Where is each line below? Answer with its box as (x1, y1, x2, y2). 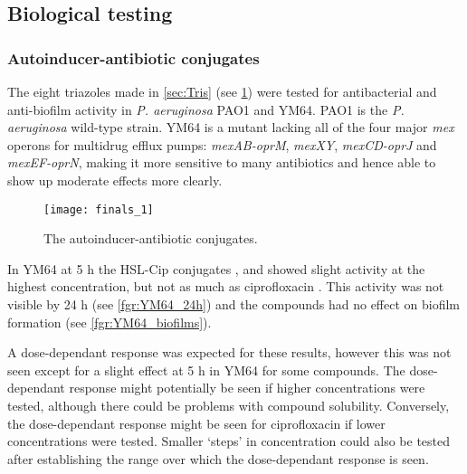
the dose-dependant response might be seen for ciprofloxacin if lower (7, 413, 386, 432)
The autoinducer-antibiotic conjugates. (43, 229, 258, 248)
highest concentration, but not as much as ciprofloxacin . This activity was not (7, 277, 444, 296)
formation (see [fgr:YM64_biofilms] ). (7, 312, 212, 331)
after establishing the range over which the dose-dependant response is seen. (7, 449, 429, 468)
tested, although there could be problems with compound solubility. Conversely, (7, 395, 450, 414)
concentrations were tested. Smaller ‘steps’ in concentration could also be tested (7, 431, 451, 450)
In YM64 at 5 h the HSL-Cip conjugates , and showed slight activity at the (7, 259, 425, 278)
